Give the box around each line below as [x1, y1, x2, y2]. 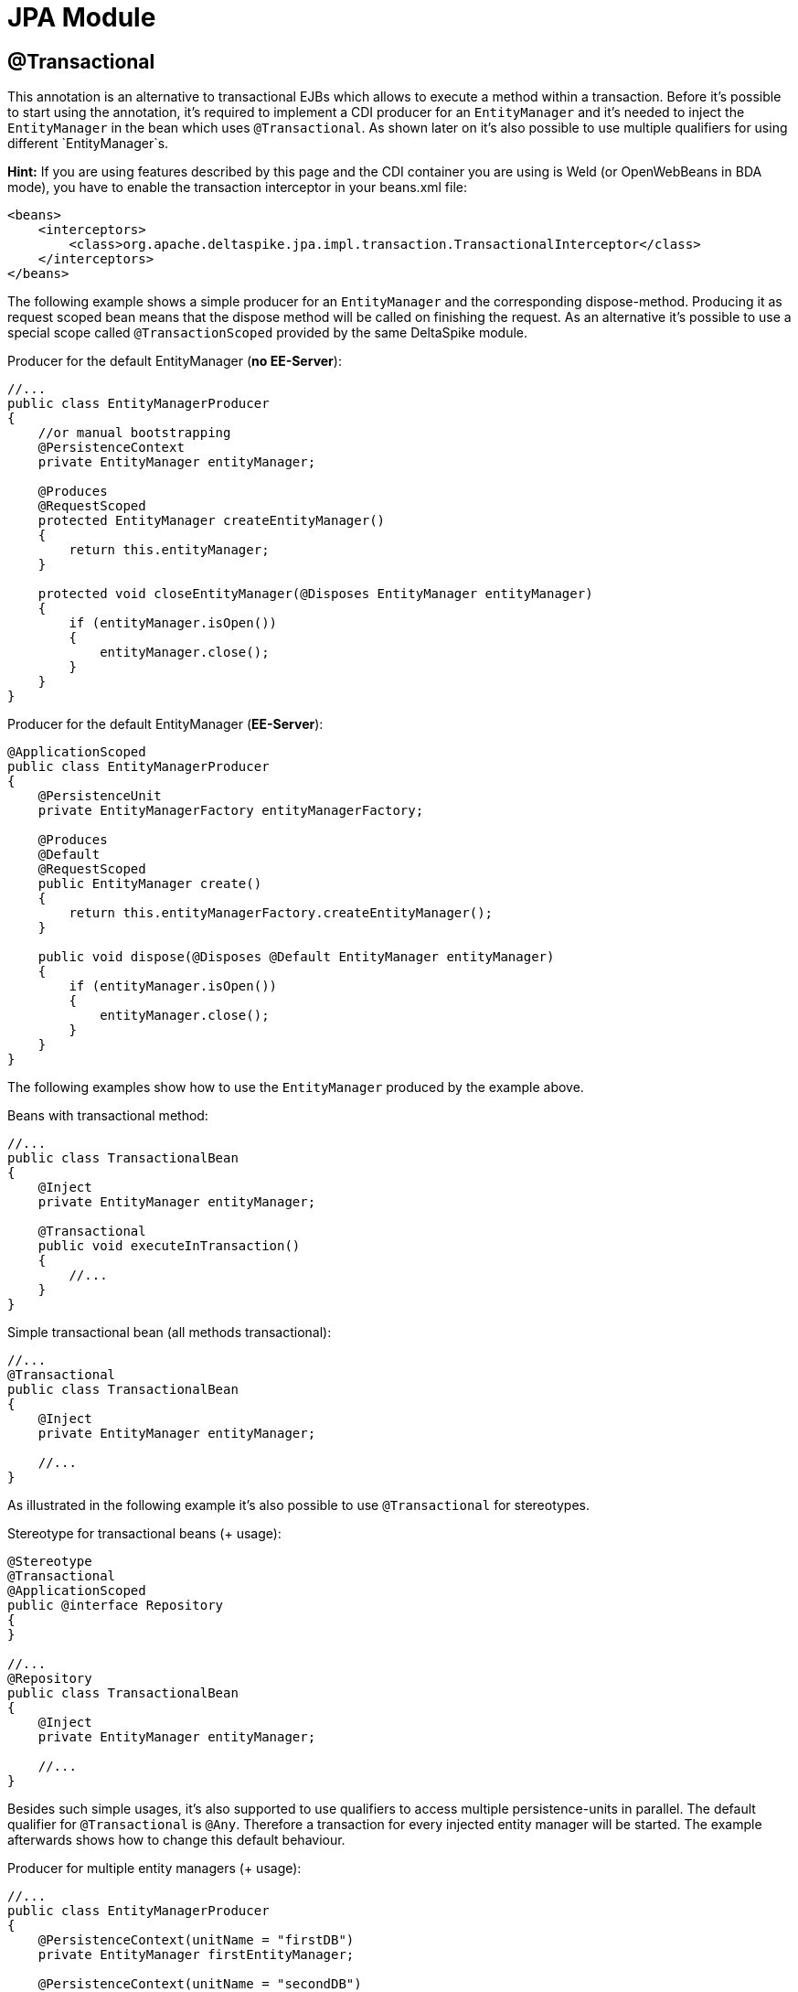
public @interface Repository [7, 1598, 224, 1613]
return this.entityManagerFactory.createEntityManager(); [69, 905, 494, 921]
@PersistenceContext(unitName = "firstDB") [37, 1933, 355, 1948]
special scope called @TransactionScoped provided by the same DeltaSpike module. [7, 325, 528, 341]
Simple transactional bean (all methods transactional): [7, 1324, 332, 1341]
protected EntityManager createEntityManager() [37, 513, 386, 529]
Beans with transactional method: [7, 1108, 208, 1124]
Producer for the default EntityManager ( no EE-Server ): [7, 353, 342, 369]
